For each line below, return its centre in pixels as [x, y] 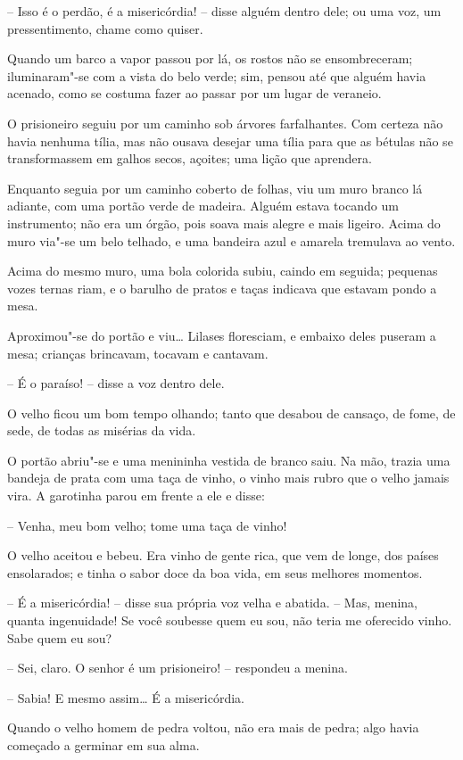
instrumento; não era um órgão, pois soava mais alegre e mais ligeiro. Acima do [224, 223]
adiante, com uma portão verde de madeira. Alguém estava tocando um [203, 206]
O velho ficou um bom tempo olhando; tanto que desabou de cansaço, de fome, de [231, 413]
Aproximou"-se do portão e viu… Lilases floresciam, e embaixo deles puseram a [222, 335]
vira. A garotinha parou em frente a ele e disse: [136, 496]
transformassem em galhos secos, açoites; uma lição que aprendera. [190, 158]
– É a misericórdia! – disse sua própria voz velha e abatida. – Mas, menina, [212, 603]
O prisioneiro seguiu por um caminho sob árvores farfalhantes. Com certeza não [225, 123]
